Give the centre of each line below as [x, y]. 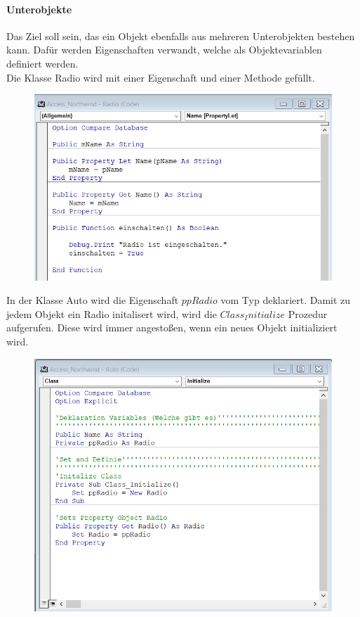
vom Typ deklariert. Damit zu [286, 300]
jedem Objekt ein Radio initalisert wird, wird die [112, 313]
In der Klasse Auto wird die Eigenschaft [93, 300]
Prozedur [308, 313]
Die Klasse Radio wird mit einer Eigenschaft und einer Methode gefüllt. [161, 77]
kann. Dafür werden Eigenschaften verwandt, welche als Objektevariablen [164, 50]
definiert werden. [42, 63]
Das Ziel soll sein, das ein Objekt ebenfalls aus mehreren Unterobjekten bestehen [181, 36]
